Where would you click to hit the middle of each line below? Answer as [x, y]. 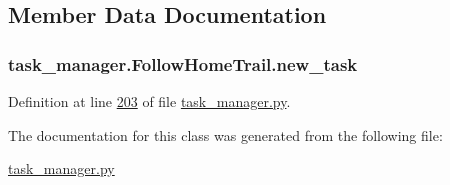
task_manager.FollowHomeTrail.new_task [183, 63]
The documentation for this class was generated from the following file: [225, 134]
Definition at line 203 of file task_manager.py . [149, 101]
